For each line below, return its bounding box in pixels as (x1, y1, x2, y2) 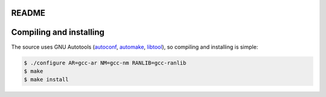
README (11, 8, 45, 18)
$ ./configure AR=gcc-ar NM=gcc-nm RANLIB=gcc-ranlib (24, 59, 187, 66)
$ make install (24, 76, 69, 83)
